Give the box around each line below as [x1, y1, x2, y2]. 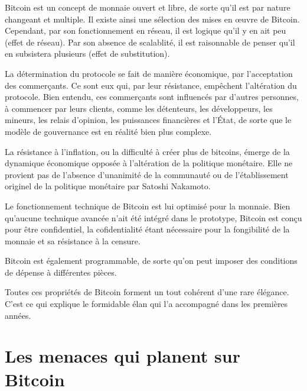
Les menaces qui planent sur [5, 344, 240, 368]
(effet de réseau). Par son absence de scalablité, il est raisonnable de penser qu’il [5, 35, 295, 48]
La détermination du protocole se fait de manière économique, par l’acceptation [5, 67, 293, 79]
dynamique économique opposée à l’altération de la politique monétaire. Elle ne [5, 157, 293, 169]
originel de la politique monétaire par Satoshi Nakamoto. [5, 180, 211, 192]
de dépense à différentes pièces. [5, 266, 117, 278]
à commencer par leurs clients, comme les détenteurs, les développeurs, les [5, 102, 273, 114]
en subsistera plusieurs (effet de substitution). [5, 47, 170, 60]
